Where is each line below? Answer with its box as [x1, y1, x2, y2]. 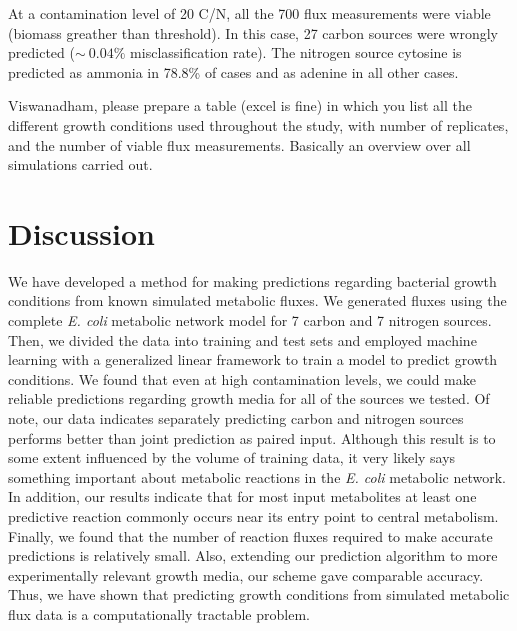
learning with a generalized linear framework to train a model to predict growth [8, 349, 498, 370]
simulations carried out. [8, 154, 153, 175]
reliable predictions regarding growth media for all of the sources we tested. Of [8, 388, 490, 409]
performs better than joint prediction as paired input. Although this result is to [8, 427, 496, 448]
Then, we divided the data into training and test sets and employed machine [8, 329, 477, 350]
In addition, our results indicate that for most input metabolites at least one [8, 486, 477, 507]
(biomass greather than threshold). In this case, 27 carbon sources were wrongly [8, 22, 499, 43]
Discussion [8, 212, 155, 253]
